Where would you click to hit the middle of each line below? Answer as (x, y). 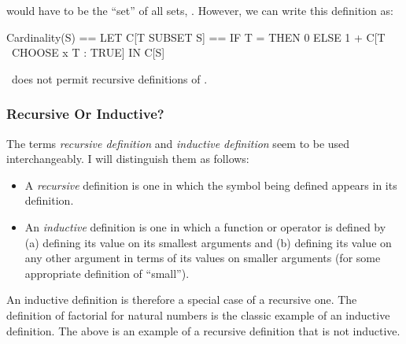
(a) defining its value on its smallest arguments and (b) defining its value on (208, 242)
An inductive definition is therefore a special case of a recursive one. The (182, 300)
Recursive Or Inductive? (85, 114)
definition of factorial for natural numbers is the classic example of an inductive (198, 314)
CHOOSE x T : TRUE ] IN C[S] (89, 52)
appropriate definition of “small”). (107, 273)
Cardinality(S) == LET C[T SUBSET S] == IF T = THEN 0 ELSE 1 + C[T (196, 37)
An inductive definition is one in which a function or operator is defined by (205, 226)
